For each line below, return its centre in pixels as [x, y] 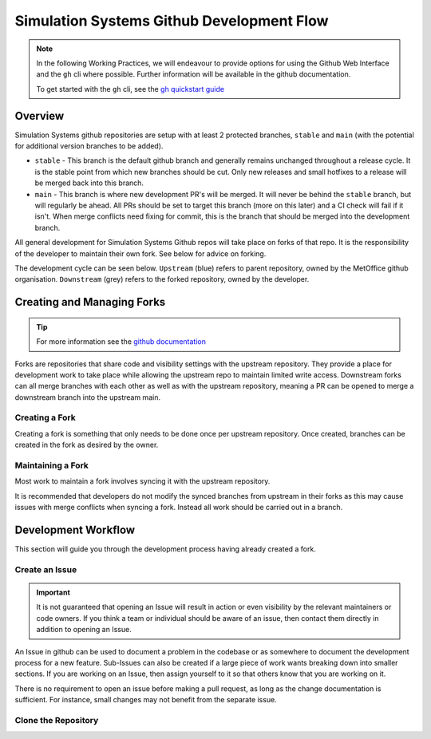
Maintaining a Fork [52, 465]
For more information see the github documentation [121, 342]
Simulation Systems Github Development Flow [172, 21]
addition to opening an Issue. [84, 630]
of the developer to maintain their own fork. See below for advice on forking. [140, 253]
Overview [40, 116]
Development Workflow [75, 530]
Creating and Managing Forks [90, 302]
